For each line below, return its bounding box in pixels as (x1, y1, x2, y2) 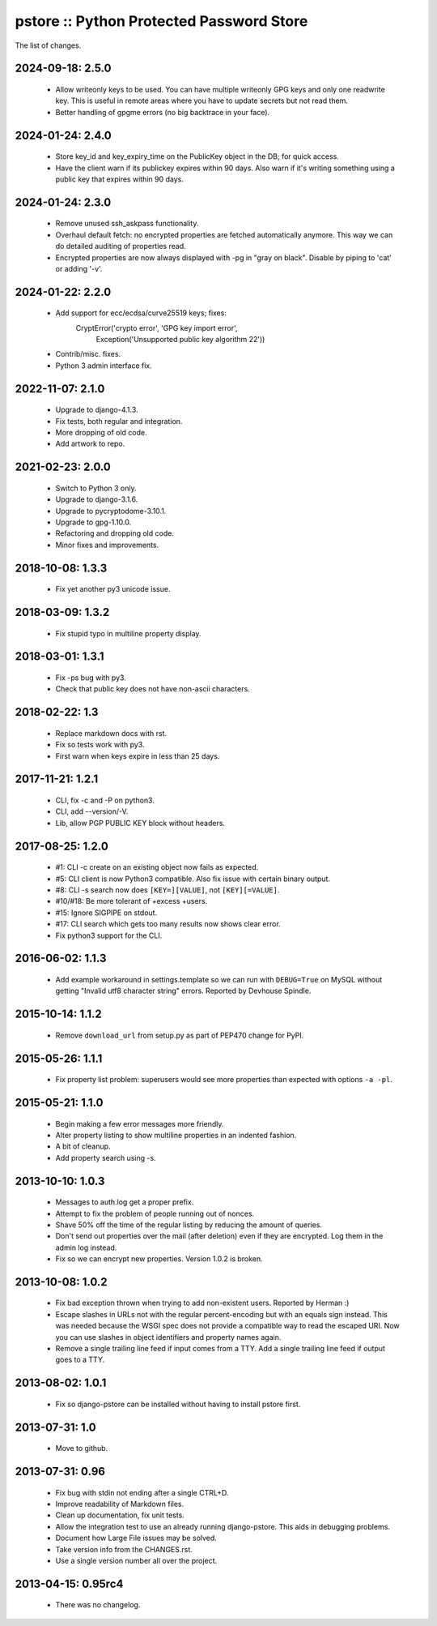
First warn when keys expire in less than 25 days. (55, 751, 220, 761)
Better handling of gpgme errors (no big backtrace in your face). (55, 107, 270, 117)
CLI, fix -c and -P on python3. (55, 795, 155, 805)
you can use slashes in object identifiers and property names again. (55, 1332, 282, 1341)
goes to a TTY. (55, 1354, 105, 1365)
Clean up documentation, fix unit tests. (55, 1510, 185, 1520)
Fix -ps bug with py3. (55, 673, 127, 682)
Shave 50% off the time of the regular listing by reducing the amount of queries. (55, 1220, 323, 1230)
